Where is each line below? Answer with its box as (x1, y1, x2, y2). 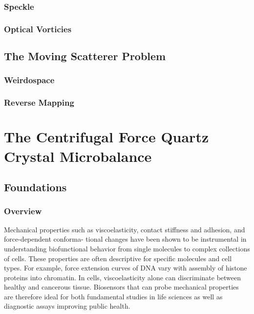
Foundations (4, 179, 67, 195)
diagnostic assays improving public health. (4, 301, 130, 311)
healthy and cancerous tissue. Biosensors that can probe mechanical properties (4, 282, 239, 292)
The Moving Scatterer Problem (4, 48, 166, 64)
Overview (4, 205, 42, 217)
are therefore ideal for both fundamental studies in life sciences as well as (4, 291, 223, 301)
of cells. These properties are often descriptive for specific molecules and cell (4, 253, 232, 263)
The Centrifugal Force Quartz (4, 127, 209, 147)
